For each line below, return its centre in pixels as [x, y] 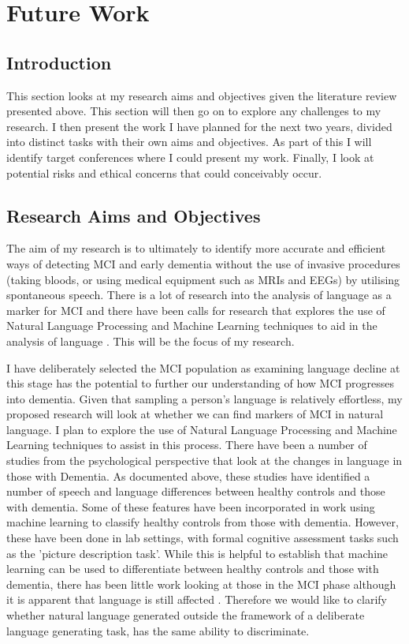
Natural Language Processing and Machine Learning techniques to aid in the [192, 326]
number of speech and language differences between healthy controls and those [196, 491]
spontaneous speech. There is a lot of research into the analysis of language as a [199, 295]
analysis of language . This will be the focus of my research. [151, 341]
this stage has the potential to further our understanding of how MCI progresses [200, 383]
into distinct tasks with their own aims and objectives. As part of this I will [189, 142]
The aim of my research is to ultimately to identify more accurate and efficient [196, 248]
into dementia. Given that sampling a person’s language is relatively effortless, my [204, 398]
